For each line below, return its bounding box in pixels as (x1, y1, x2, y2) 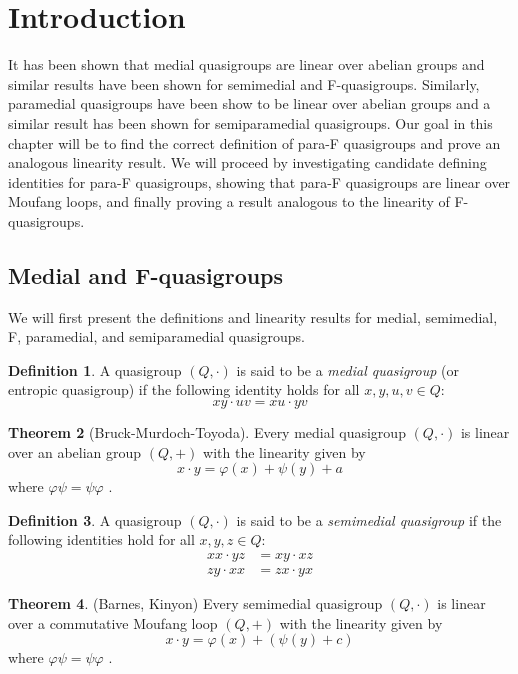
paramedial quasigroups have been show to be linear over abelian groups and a (8, 93, 491, 114)
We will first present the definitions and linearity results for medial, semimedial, (8, 306, 498, 327)
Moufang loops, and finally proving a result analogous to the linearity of (8, 191, 450, 212)
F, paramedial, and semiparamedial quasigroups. (8, 326, 305, 347)
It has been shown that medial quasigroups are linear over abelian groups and (8, 54, 485, 75)
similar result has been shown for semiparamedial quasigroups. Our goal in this (8, 112, 493, 133)
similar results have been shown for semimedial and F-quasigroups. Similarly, (8, 73, 480, 94)
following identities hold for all (8, 529, 195, 550)
